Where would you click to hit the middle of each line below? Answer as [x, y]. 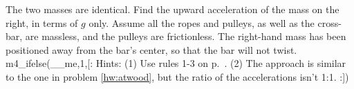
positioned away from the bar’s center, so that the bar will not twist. [151, 49]
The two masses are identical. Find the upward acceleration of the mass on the [173, 9]
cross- [329, 22]
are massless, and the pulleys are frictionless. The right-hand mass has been [186, 36]
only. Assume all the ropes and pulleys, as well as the [202, 22]
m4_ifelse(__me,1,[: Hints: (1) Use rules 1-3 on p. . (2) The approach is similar [176, 63]
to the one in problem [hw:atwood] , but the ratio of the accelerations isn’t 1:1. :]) [177, 76]
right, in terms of [42, 22]
